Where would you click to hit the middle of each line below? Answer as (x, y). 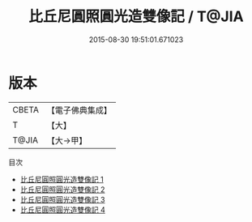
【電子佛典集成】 (79, 110)
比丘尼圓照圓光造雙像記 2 (62, 189)
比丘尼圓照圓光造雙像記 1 (62, 179)
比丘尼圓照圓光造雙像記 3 (62, 199)
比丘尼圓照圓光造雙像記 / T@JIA (136, 17)
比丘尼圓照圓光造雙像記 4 (62, 209)
